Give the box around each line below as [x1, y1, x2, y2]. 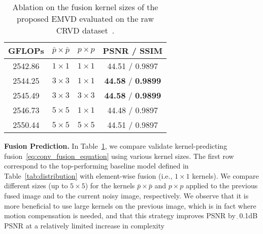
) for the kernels [85, 180, 135, 191]
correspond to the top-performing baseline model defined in [4, 160, 189, 171]
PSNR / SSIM [103, 45, 162, 56]
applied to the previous [185, 180, 258, 191]
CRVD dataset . [56, 24, 115, 36]
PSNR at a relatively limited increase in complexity [4, 220, 165, 230]
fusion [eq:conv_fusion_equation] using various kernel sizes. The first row [4, 150, 234, 161]
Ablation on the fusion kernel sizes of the [12, 1, 158, 13]
